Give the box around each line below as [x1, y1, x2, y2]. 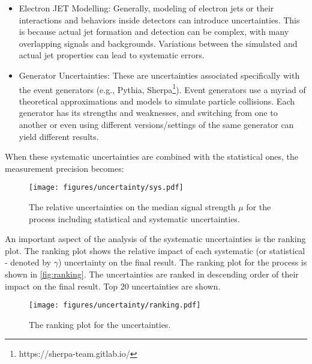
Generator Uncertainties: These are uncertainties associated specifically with [19, 68, 300, 81]
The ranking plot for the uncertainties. [29, 318, 171, 330]
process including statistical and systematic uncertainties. [29, 212, 240, 225]
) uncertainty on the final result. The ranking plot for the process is [58, 256, 307, 268]
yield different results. [19, 130, 99, 142]
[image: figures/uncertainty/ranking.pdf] [29, 301, 201, 310]
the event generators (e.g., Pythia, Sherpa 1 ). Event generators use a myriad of [19, 81, 306, 96]
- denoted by [5, 256, 51, 268]
